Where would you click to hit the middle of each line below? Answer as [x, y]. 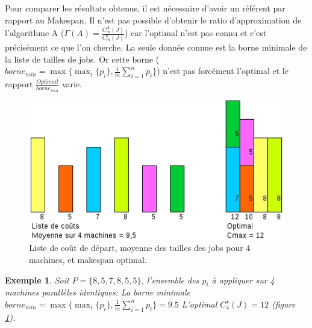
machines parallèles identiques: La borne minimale [98, 292]
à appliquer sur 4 [243, 280]
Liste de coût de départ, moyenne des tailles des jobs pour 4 [140, 248]
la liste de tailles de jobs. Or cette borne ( [82, 59]
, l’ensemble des [170, 280]
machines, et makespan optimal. [88, 259]
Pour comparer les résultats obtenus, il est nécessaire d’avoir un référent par [145, 8]
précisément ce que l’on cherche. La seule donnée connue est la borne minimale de [156, 47]
